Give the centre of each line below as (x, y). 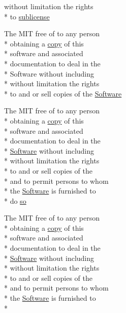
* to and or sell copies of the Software (63, 93)
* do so (15, 200)
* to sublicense (27, 16)
